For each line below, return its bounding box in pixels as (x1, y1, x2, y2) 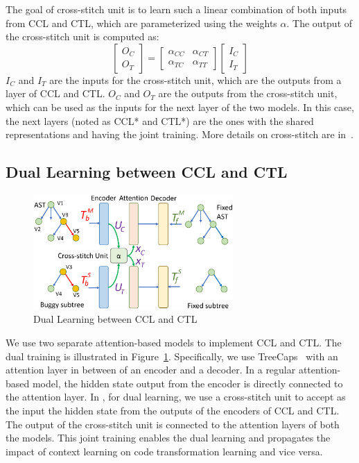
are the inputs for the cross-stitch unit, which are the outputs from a (49, 72, 342, 87)
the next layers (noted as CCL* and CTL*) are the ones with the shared (6, 113, 314, 128)
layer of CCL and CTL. (6, 86, 105, 101)
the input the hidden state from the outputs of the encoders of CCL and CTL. (6, 403, 340, 417)
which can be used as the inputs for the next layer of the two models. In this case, (6, 99, 354, 114)
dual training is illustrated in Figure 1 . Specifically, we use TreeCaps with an (6, 348, 338, 363)
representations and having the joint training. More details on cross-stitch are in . (6, 127, 354, 142)
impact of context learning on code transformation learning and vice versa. (6, 444, 323, 458)
